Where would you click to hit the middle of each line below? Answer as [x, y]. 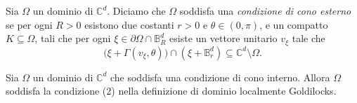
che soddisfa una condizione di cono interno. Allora [220, 77]
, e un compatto [294, 24]
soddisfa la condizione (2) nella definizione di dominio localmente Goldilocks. [171, 91]
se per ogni [29, 24]
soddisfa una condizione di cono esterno [265, 11]
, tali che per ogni [73, 38]
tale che [309, 38]
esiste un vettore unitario [223, 38]
